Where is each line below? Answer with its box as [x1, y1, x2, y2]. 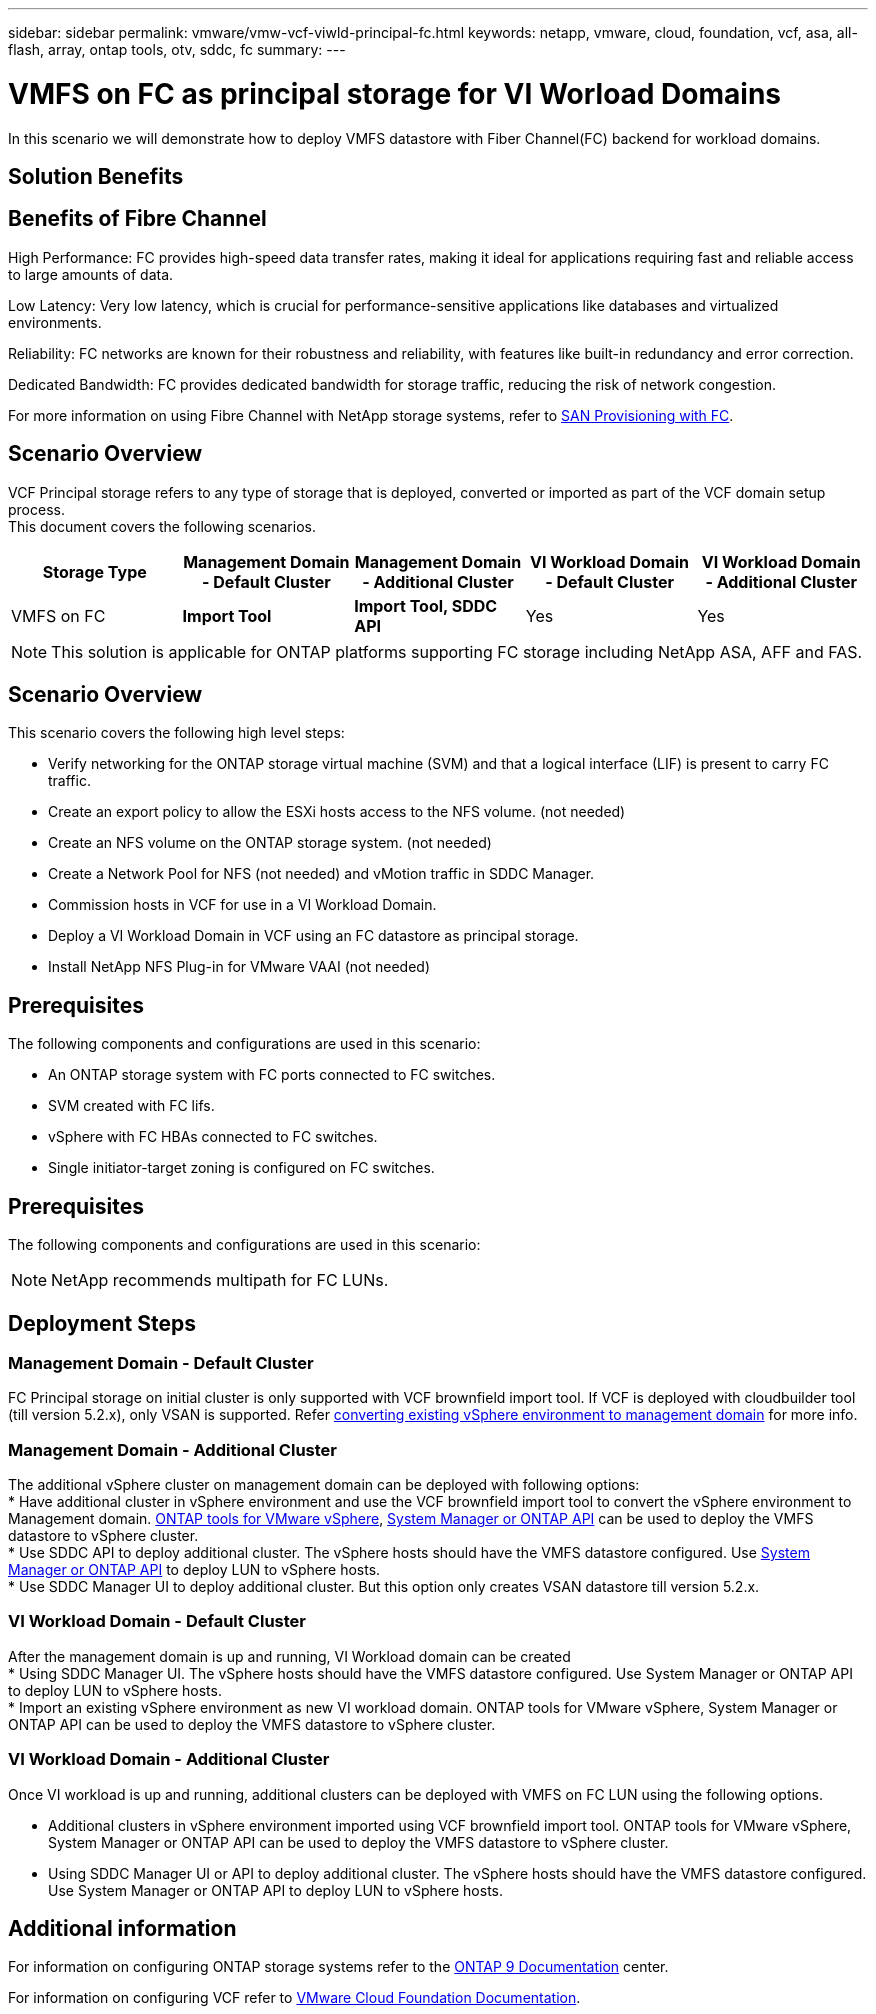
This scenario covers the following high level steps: [8, 724, 345, 742]
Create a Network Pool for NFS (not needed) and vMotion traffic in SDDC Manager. [48, 865, 595, 883]
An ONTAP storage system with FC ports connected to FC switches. [48, 1066, 496, 1084]
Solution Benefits [8, 163, 184, 189]
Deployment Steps [8, 1310, 196, 1336]
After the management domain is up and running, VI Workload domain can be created [8, 1647, 571, 1665]
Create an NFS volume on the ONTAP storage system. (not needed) [48, 834, 492, 852]
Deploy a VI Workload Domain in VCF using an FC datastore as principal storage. [48, 927, 579, 945]
